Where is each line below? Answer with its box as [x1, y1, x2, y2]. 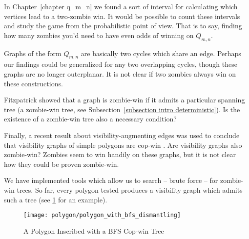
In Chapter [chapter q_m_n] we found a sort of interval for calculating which [4, 1, 238, 11]
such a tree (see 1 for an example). [4, 194, 107, 204]
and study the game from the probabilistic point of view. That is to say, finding [4, 20, 242, 31]
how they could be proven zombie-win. [4, 159, 119, 169]
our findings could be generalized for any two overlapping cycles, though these [4, 59, 237, 69]
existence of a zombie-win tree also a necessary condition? [4, 114, 177, 124]
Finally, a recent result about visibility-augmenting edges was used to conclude [4, 130, 240, 140]
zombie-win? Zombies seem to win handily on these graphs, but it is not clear [4, 149, 236, 159]
